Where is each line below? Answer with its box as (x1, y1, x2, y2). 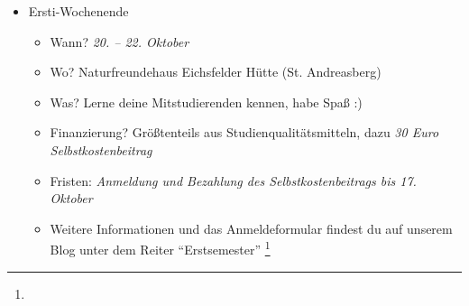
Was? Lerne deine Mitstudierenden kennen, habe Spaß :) (50, 92, 363, 111)
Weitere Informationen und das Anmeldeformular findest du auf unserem (50, 218, 453, 237)
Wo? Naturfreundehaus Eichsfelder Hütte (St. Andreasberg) (50, 62, 382, 81)
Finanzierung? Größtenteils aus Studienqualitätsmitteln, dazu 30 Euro (50, 123, 439, 142)
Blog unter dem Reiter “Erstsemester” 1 (50, 237, 271, 258)
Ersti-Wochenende (28, 2, 129, 20)
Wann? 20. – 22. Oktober (50, 32, 189, 51)
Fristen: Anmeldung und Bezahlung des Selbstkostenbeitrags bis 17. (50, 171, 417, 190)
